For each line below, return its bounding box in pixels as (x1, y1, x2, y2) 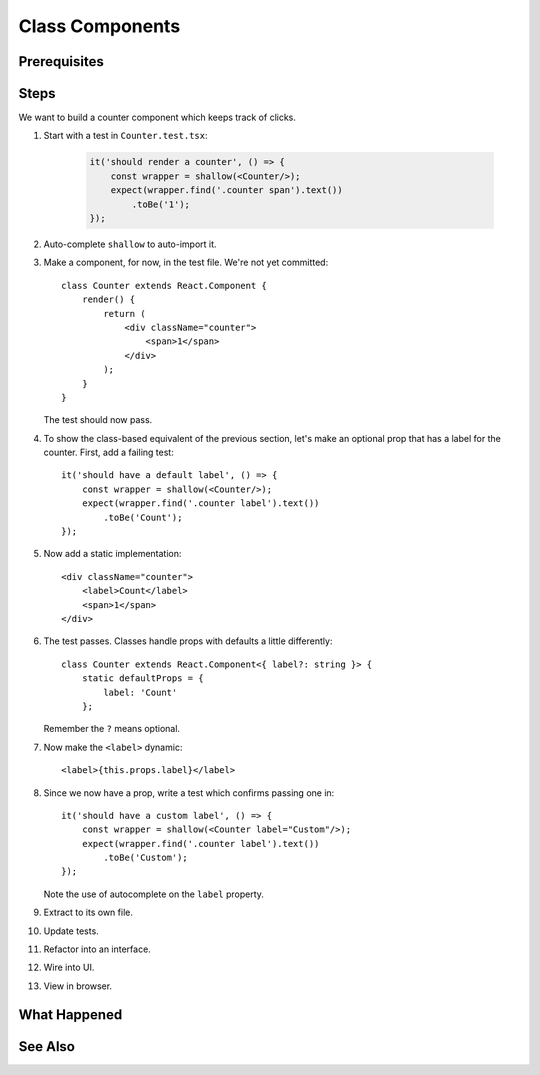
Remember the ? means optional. (43, 723, 180, 735)
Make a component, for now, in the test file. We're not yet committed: (43, 256, 329, 269)
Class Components (18, 15, 181, 37)
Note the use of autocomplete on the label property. (43, 888, 265, 900)
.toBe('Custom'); (103, 852, 189, 864)
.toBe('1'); (131, 198, 190, 210)
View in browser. (43, 980, 113, 992)
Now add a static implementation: (43, 548, 182, 560)
